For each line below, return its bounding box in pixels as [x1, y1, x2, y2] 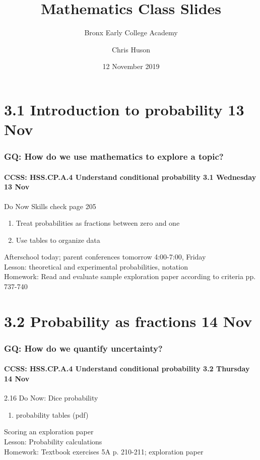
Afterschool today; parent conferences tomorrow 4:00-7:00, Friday [4, 251, 206, 262]
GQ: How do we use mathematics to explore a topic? [4, 150, 224, 163]
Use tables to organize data [16, 234, 100, 245]
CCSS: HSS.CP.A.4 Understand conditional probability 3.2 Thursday [4, 363, 250, 374]
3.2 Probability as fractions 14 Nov [4, 310, 252, 331]
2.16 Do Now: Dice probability [4, 392, 98, 403]
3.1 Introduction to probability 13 [4, 99, 244, 119]
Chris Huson [111, 44, 151, 54]
